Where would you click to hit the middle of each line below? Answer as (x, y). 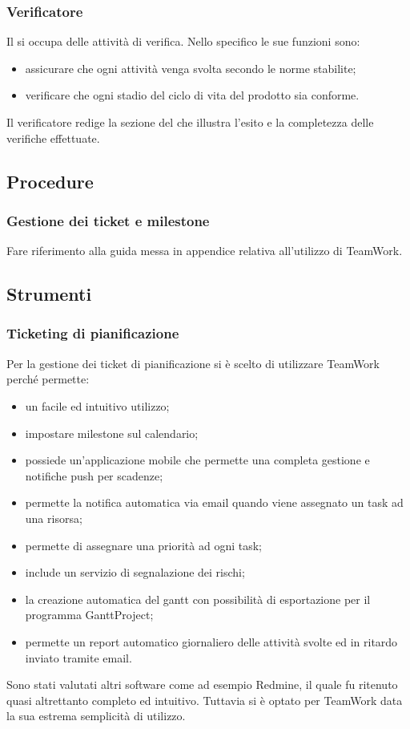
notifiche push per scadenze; (94, 475)
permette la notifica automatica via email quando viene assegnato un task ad (214, 502)
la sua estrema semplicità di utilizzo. (96, 716)
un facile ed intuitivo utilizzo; (97, 405)
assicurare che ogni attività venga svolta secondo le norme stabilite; (191, 68)
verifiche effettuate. (53, 138)
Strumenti (49, 294)
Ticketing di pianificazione (93, 333)
